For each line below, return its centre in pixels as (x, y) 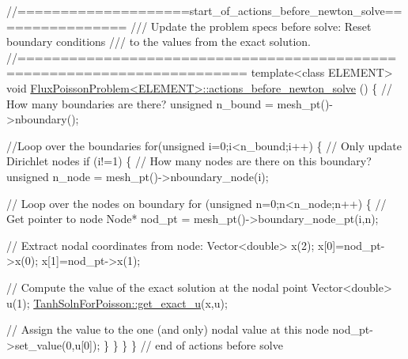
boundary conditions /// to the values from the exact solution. (159, 42)
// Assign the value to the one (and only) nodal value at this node (168, 329)
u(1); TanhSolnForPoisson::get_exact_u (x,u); (117, 302)
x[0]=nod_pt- (351, 245)
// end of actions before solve (212, 344)
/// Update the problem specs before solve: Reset (251, 26)
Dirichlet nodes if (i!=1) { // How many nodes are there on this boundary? (189, 161)
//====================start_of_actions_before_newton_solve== (204, 10)
